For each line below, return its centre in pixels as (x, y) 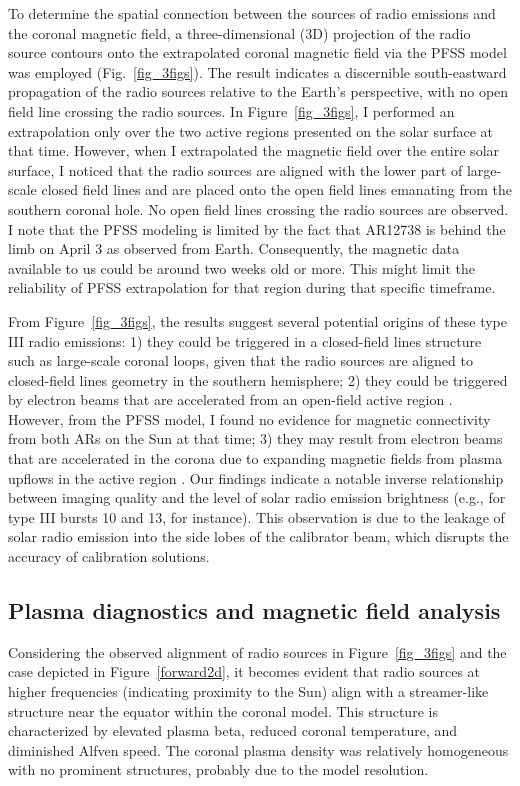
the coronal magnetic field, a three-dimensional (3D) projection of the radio (239, 32)
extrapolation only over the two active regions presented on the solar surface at (251, 130)
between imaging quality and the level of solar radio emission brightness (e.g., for (257, 497)
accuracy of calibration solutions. (109, 556)
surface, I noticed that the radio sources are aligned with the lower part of (235, 169)
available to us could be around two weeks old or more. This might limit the (241, 267)
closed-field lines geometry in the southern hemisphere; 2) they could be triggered (258, 379)
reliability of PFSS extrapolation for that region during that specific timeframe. (252, 287)
